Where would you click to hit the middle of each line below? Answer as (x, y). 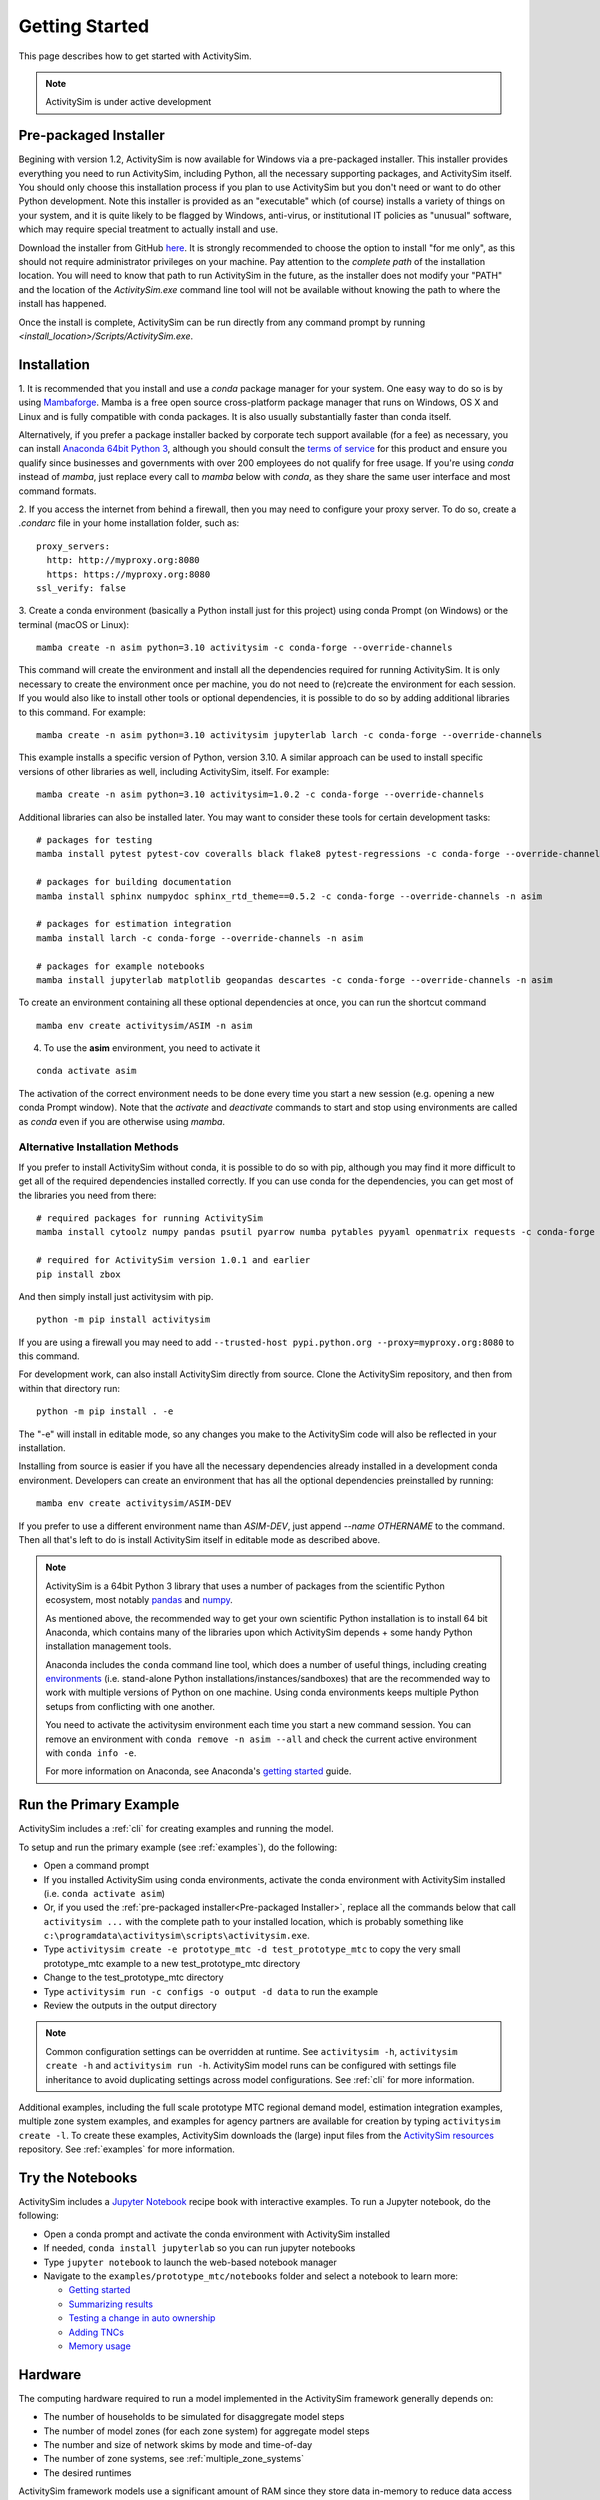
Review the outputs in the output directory (130, 2006)
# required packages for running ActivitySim (150, 1218)
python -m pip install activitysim (123, 1319)
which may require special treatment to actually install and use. (148, 229)
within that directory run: (69, 1388)
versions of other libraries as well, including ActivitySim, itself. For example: (174, 771)
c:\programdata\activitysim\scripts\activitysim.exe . (176, 1936)
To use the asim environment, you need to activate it (152, 1048)
